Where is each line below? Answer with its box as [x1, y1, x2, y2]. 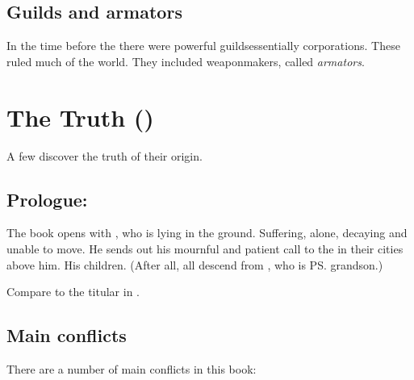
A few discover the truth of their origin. [6, 147, 203, 164]
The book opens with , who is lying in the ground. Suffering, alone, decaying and [6, 224, 408, 241]
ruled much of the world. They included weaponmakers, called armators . [6, 52, 365, 69]
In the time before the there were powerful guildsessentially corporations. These [6, 37, 400, 54]
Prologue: [6, 186, 88, 211]
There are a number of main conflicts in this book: [6, 360, 257, 377]
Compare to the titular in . [6, 283, 140, 300]
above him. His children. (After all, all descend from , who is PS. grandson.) [6, 256, 383, 273]
